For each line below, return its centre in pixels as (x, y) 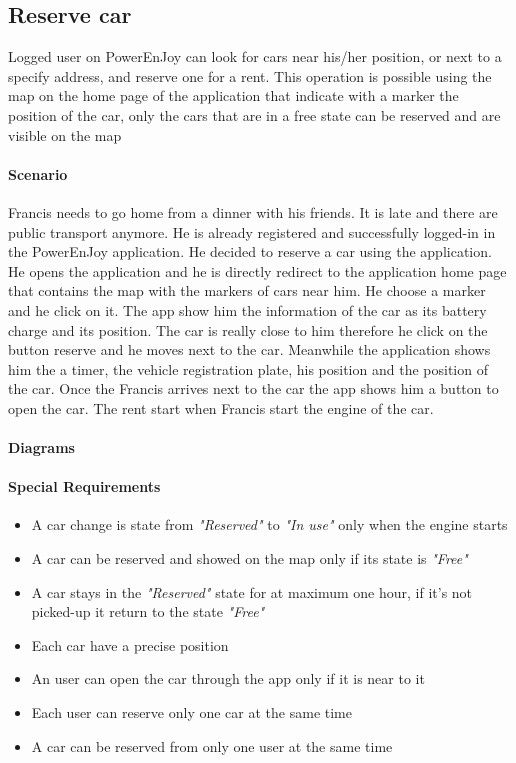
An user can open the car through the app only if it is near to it (228, 678)
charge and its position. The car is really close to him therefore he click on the (248, 329)
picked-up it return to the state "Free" (148, 611)
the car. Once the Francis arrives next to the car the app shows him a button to (253, 388)
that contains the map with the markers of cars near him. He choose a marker (247, 290)
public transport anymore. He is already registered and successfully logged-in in (252, 231)
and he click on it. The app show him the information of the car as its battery (247, 309)
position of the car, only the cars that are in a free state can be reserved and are (254, 114)
